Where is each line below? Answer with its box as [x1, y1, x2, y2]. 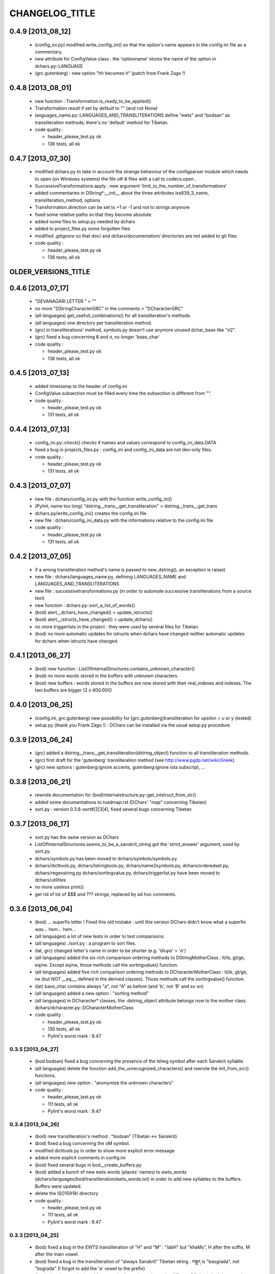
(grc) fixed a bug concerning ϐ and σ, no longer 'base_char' [35, 334, 160, 340]
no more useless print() [35, 884, 84, 890]
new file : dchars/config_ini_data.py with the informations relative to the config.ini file [35, 517, 213, 523]
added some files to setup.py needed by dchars [35, 219, 135, 225]
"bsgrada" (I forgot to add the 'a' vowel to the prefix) [35, 1265, 145, 1271]
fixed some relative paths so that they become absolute [35, 211, 152, 218]
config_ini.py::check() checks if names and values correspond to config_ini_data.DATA [35, 439, 216, 445]
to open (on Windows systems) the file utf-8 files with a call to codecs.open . [35, 176, 197, 182]
